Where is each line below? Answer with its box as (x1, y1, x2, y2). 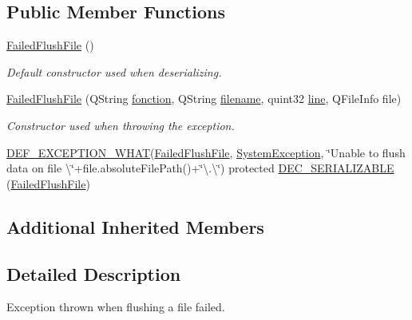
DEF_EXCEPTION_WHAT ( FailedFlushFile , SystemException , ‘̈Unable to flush (6, 144, 406, 160)
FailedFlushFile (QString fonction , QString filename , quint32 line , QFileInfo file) (6, 90, 402, 107)
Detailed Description (6, 261, 181, 286)
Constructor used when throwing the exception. (6, 117, 235, 133)
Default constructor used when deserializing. (6, 63, 222, 80)
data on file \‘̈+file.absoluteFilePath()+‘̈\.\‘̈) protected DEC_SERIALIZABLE (6, 160, 394, 176)
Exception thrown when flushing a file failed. (6, 298, 225, 315)
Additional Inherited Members (6, 214, 264, 239)
